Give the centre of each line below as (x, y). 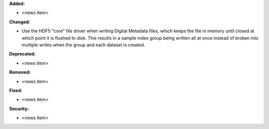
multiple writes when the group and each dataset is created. (83, 45)
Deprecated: (22, 54)
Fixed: (16, 90)
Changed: (20, 22)
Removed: (20, 72)
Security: (19, 109)
